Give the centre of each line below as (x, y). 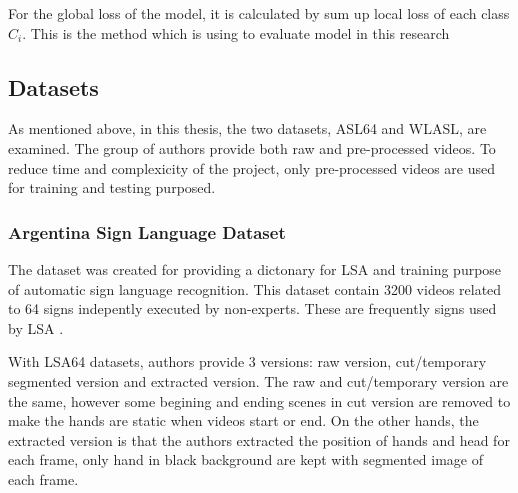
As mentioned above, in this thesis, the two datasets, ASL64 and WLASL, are (247, 128)
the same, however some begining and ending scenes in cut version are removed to (259, 400)
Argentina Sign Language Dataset (147, 231)
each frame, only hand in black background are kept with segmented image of (246, 459)
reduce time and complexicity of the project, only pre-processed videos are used (251, 167)
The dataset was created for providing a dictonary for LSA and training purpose (255, 268)
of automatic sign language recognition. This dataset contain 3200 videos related (255, 288)
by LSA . (36, 327)
